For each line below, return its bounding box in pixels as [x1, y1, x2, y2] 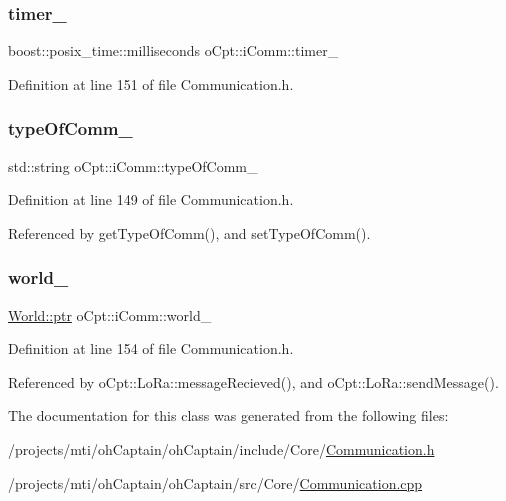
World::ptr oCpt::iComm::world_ [8, 304, 212, 325]
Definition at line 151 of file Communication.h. [8, 73, 294, 94]
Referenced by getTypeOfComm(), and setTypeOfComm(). [8, 222, 371, 243]
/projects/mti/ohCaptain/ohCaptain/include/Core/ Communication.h [8, 439, 435, 459]
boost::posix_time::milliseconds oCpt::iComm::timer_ [8, 40, 339, 61]
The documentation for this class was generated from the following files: [8, 405, 449, 426]
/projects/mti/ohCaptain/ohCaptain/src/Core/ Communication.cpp [8, 472, 423, 493]
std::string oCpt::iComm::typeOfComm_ [8, 155, 258, 176]
